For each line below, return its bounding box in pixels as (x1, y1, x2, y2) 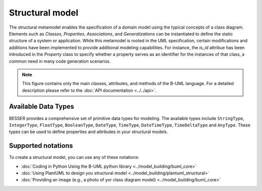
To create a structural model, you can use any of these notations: (9, 155, 139, 160)
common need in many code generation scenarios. (9, 58, 111, 64)
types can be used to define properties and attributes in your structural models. (9, 129, 168, 135)
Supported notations (9, 141, 73, 150)
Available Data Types (9, 103, 74, 111)
